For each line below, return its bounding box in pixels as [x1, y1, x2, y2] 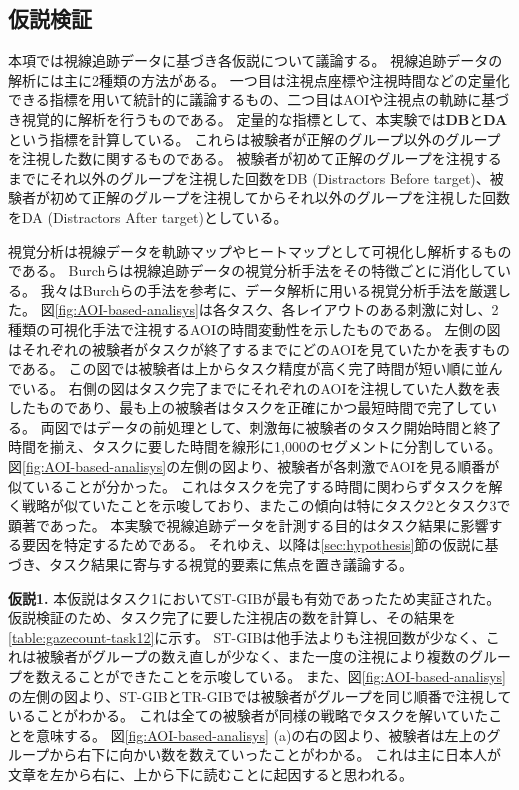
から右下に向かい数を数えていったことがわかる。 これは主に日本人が [49, 744, 502, 765]
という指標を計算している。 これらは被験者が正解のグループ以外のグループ [8, 128, 501, 149]
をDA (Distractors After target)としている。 [8, 206, 288, 227]
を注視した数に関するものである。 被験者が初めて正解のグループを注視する [8, 148, 502, 169]
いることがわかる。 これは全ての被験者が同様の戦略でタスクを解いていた [8, 705, 489, 726]
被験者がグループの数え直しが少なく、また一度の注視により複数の [35, 646, 469, 667]
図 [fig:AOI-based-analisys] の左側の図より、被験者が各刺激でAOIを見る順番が [8, 456, 500, 477]
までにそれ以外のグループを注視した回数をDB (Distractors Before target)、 [8, 167, 490, 188]
